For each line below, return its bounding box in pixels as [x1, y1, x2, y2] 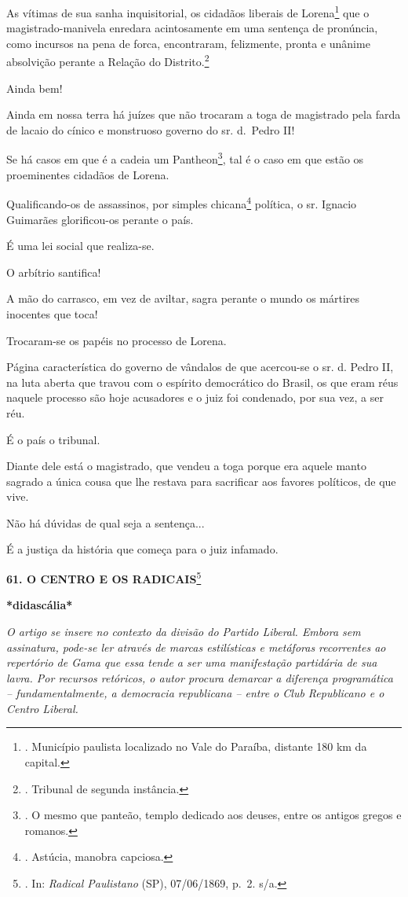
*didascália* [6, 597, 73, 613]
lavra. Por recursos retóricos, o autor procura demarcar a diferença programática [6, 669, 393, 686]
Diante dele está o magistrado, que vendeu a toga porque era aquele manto [6, 458, 366, 474]
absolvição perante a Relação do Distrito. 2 [6, 51, 209, 70]
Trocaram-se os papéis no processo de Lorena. [6, 332, 227, 348]
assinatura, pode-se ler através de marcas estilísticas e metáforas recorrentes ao [6, 638, 386, 655]
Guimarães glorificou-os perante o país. [6, 211, 194, 227]
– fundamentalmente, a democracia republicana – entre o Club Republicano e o [6, 685, 384, 701]
